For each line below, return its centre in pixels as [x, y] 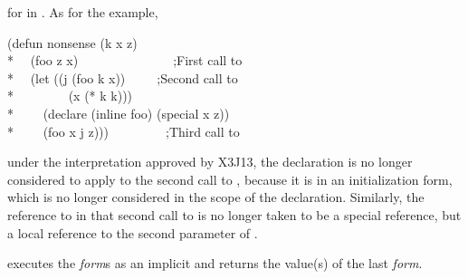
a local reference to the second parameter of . [133, 232]
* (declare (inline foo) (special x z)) [119, 113]
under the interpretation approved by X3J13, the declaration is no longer [210, 162]
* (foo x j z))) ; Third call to [124, 131]
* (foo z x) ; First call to [125, 60]
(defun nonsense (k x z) [72, 42]
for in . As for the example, [83, 12]
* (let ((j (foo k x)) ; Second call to [123, 77]
